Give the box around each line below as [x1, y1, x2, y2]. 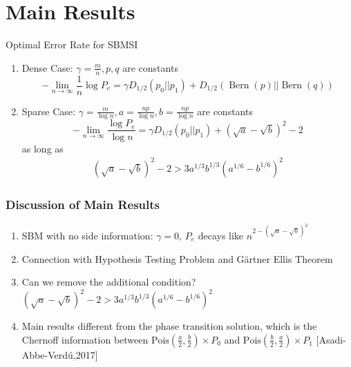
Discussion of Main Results [6, 195, 160, 212]
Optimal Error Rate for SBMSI [6, 37, 138, 52]
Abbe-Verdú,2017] [21, 347, 98, 361]
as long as [21, 141, 64, 155]
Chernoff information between [21, 332, 149, 346]
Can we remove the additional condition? [21, 275, 196, 289]
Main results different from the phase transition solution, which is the [21, 319, 317, 333]
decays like [198, 228, 244, 242]
